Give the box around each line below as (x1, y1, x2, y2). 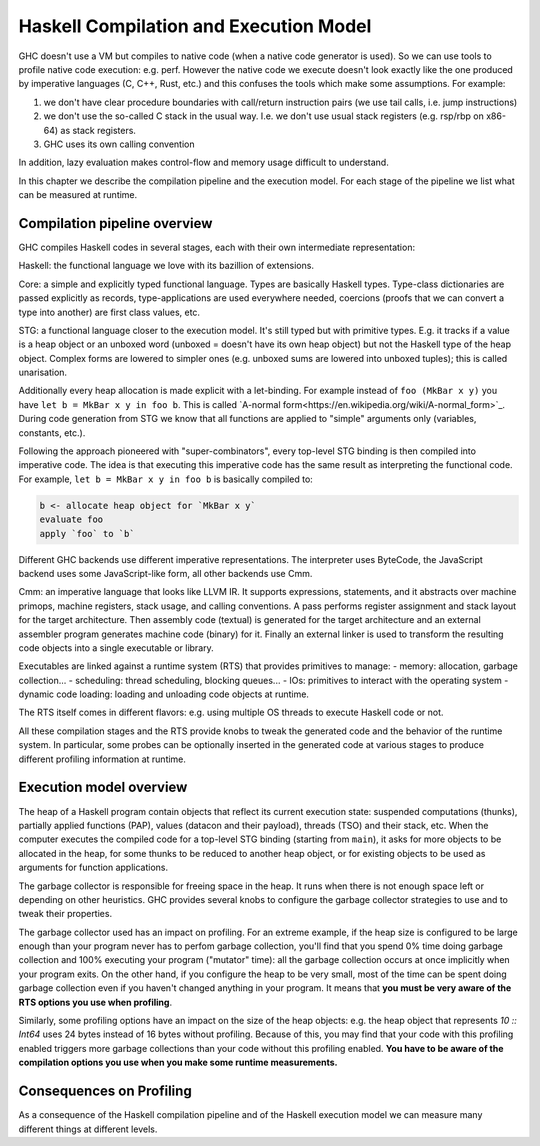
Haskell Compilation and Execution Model (18, 15, 372, 37)
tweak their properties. (18, 908, 113, 920)
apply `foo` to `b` (39, 528, 135, 539)
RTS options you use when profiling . (18, 996, 173, 1008)
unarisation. (18, 366, 68, 379)
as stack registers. (60, 124, 137, 136)
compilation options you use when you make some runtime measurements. (18, 1056, 338, 1069)
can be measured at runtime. (18, 189, 138, 201)
